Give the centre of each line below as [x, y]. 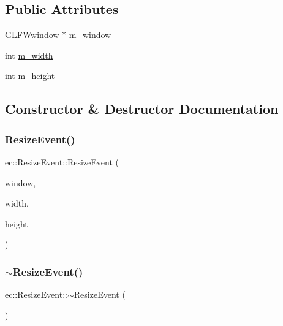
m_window [90, 35]
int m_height [30, 76]
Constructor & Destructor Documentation [142, 109]
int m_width [29, 55]
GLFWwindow [32, 35]
